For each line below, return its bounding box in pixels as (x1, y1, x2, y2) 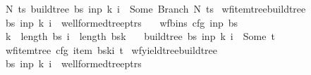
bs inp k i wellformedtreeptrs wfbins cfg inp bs (5, 15, 238, 29)
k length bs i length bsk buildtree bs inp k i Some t (5, 29, 275, 43)
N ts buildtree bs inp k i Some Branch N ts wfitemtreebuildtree (5, 1, 306, 15)
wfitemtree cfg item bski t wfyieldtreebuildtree (5, 42, 218, 57)
